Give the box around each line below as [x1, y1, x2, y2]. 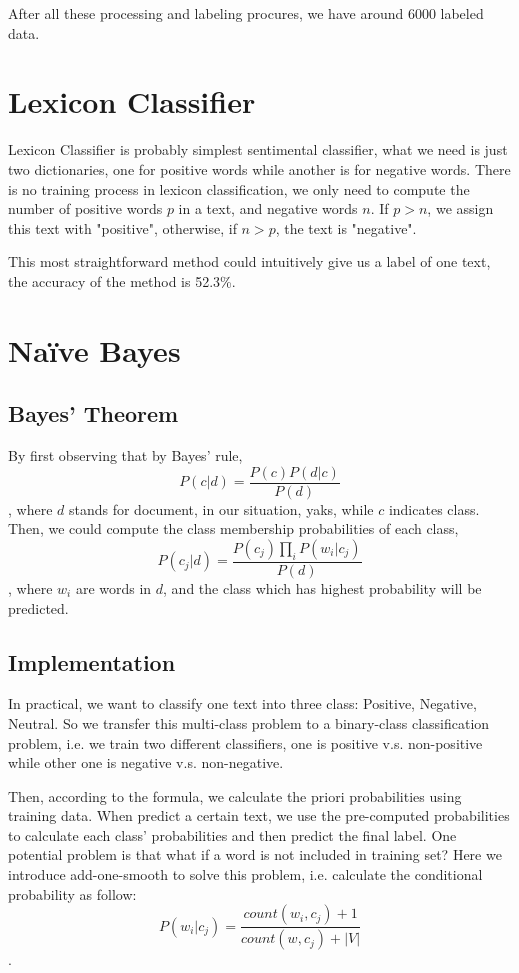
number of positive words [8, 198, 163, 219]
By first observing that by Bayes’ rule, [8, 445, 243, 466]
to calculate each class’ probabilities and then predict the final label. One [8, 824, 457, 845]
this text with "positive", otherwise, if [8, 217, 237, 238]
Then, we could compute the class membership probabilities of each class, [8, 518, 459, 539]
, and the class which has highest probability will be [163, 577, 482, 598]
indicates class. [388, 498, 480, 519]
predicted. [8, 597, 69, 618]
